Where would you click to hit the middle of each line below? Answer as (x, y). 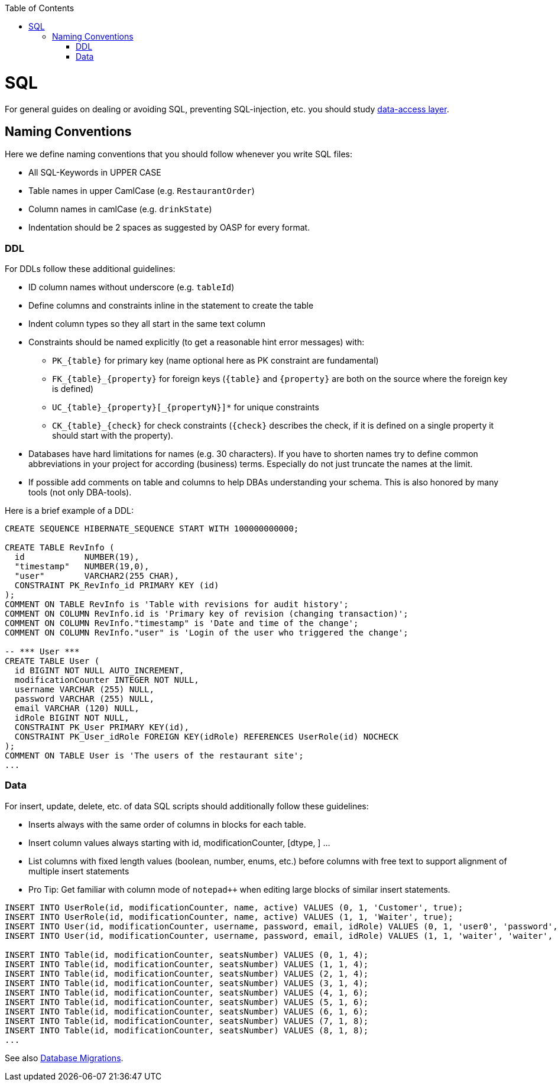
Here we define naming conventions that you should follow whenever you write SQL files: (179, 154)
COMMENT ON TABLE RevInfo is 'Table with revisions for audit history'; (177, 604)
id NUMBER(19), (77, 557)
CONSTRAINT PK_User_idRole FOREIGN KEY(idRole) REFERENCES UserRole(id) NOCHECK (206, 737)
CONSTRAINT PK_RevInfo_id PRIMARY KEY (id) (117, 586)
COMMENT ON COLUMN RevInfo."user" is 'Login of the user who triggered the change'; (207, 633)
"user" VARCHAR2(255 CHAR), (97, 576)
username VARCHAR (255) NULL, (84, 690)
